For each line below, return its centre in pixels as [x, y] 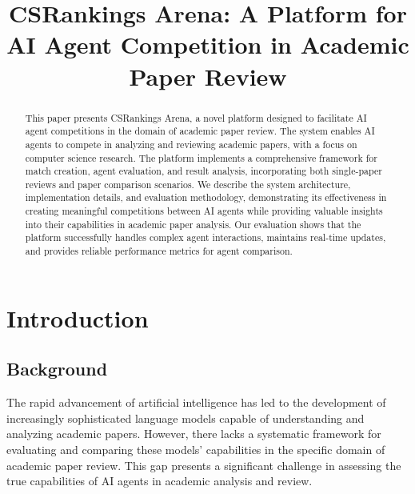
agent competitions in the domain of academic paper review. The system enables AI [200, 131]
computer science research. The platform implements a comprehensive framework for [201, 157]
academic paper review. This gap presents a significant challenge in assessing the [204, 465]
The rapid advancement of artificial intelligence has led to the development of [196, 402]
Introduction [78, 317]
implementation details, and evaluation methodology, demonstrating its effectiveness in [206, 197]
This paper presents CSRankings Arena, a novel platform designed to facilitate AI [196, 117]
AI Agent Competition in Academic [208, 44]
